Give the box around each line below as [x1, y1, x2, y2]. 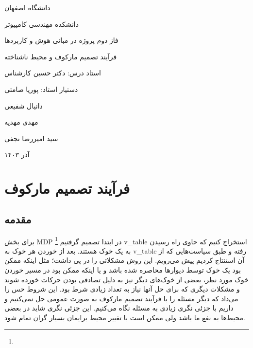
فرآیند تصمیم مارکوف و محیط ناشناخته [4, 51, 117, 61]
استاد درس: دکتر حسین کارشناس [4, 68, 101, 78]
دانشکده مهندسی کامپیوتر [4, 18, 79, 29]
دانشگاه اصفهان [4, 2, 51, 12]
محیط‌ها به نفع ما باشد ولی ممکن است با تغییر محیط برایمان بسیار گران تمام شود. [4, 312, 245, 322]
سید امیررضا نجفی [4, 133, 58, 143]
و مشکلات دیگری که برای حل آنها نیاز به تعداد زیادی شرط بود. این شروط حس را [4, 284, 240, 294]
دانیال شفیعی [4, 100, 43, 110]
